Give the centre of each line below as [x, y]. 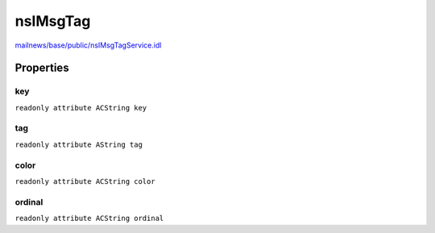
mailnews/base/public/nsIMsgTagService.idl [88, 45]
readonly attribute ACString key [81, 108]
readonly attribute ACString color [85, 181]
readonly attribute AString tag [79, 144]
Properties [42, 68]
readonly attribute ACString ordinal [89, 218]
